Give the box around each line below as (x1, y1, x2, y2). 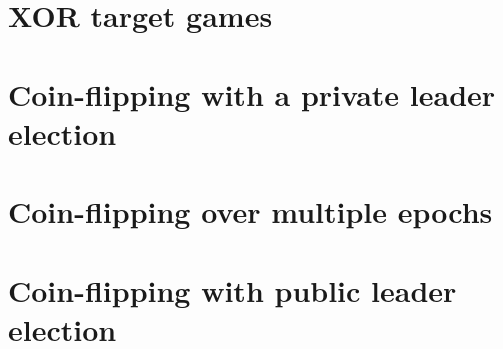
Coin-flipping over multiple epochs (8, 191, 493, 232)
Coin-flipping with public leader (8, 269, 457, 310)
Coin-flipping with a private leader (8, 73, 496, 114)
